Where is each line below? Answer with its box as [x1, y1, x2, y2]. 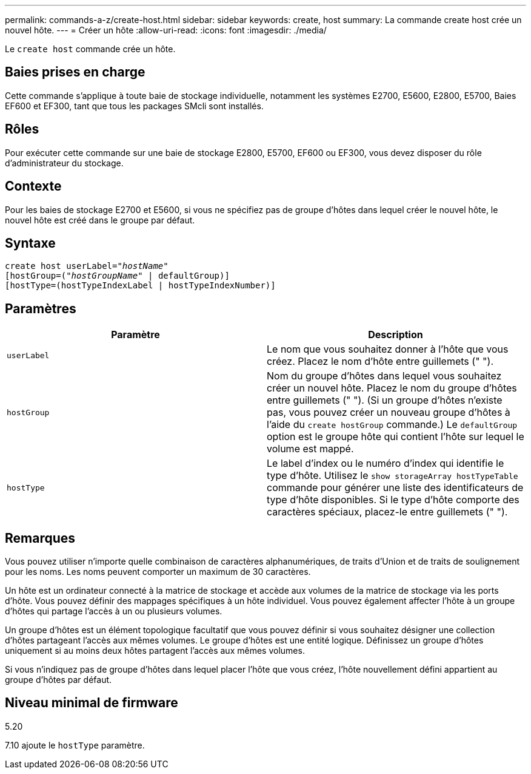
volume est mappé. [267, 443, 354, 455]
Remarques [5, 530, 76, 546]
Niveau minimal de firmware [5, 695, 178, 711]
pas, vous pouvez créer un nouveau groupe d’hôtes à [267, 406, 510, 419]
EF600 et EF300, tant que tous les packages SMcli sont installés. [5, 100, 264, 111]
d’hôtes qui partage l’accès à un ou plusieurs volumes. [5, 606, 222, 617]
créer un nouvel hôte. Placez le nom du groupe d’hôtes [267, 382, 517, 395]
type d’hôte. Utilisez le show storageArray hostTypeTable [267, 469, 518, 482]
